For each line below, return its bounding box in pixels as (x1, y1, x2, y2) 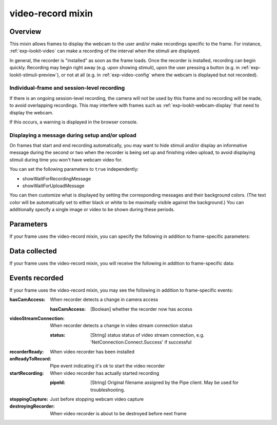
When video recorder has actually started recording (50, 370, 159, 376)
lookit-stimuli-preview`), (9, 72, 60, 78)
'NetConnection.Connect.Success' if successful (90, 339, 192, 346)
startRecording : (9, 370, 44, 376)
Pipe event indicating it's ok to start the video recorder (50, 363, 165, 369)
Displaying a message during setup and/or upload (9, 131, 137, 138)
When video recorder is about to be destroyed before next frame (50, 410, 187, 416)
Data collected (9, 247, 57, 255)
